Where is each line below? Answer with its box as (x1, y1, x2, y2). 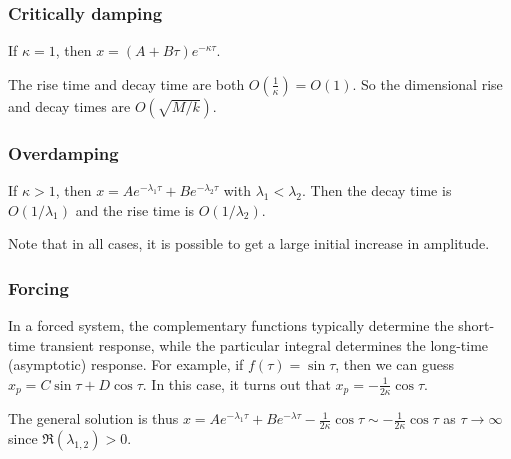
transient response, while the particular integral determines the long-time (39, 334, 489, 355)
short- (458, 315, 495, 336)
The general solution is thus (8, 408, 179, 429)
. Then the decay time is (302, 180, 452, 201)
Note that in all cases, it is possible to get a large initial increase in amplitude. (8, 233, 490, 254)
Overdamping (8, 140, 119, 165)
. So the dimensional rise (352, 73, 503, 94)
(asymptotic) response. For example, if (8, 354, 244, 375)
